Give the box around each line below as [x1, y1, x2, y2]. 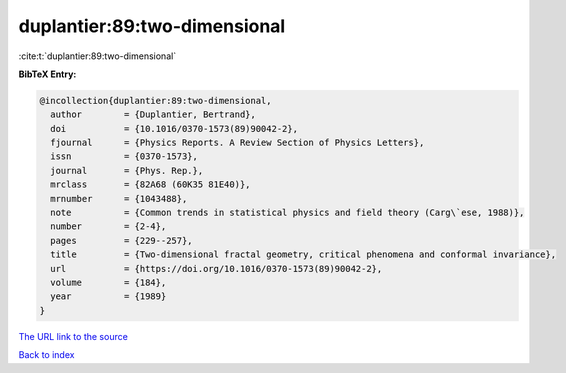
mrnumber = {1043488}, [50, 193, 188, 204]
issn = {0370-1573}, [50, 151, 199, 162]
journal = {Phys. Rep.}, [50, 165, 204, 176]
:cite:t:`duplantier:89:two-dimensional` [18, 50, 177, 62]
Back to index [18, 349, 75, 361]
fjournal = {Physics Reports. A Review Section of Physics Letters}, [50, 137, 425, 149]
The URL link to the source [18, 330, 129, 342]
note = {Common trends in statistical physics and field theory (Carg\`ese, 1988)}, [50, 207, 525, 219]
